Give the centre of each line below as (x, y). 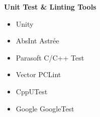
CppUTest (32, 91)
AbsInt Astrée (37, 41)
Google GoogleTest (45, 108)
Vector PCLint (38, 74)
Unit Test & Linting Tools (50, 7)
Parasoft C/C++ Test (50, 57)
